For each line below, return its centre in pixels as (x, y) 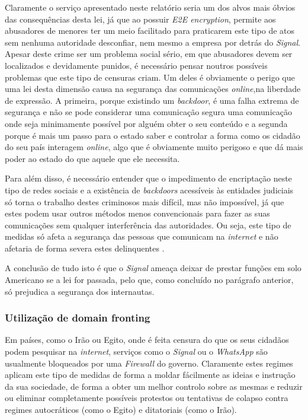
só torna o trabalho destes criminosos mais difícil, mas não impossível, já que (145, 201)
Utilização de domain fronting (78, 318)
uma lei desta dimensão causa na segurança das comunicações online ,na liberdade (153, 89)
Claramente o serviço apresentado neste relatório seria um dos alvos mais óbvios (150, 7)
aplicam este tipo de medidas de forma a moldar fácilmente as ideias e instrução (150, 375)
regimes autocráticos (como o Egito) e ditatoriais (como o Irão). (121, 410)
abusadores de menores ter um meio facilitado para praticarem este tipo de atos (150, 31)
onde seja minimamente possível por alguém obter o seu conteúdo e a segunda (146, 123)
